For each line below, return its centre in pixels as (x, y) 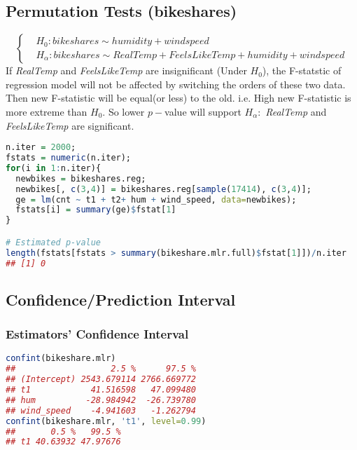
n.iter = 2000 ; (41, 148)
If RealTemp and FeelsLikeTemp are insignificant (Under (126, 70)
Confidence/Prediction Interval (121, 299)
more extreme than (47, 111)
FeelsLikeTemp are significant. (70, 125)
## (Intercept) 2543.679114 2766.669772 (101, 380)
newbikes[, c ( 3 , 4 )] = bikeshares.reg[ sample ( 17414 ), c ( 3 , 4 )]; (163, 189)
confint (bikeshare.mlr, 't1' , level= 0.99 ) (106, 421)
